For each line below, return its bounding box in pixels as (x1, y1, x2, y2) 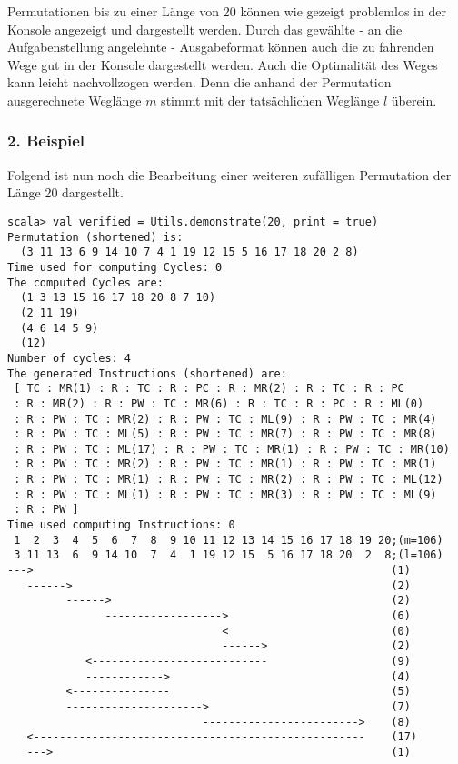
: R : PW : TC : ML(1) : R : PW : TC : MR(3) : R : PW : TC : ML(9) (14, 488, 437, 501)
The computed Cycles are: (7, 276, 164, 289)
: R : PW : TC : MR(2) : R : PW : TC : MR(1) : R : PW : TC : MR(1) (14, 457, 437, 471)
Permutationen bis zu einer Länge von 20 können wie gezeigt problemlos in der (7, 2, 446, 20)
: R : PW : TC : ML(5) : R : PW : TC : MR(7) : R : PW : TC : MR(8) (14, 427, 437, 441)
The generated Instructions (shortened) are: (7, 367, 287, 380)
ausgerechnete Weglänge (7, 90, 142, 109)
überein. (391, 90, 437, 109)
